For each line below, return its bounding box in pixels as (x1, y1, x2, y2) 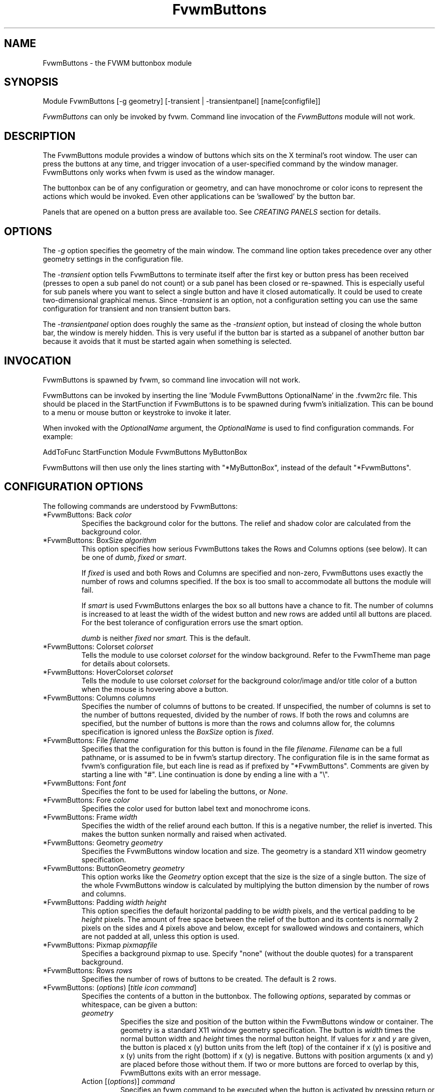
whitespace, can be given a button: (81, 1000, 197, 1009)
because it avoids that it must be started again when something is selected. (43, 337, 292, 346)
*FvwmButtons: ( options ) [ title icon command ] (43, 983, 197, 992)
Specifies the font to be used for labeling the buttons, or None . (81, 787, 288, 796)
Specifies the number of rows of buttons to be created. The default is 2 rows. (81, 974, 336, 983)
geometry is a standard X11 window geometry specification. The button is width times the (120, 1025, 415, 1034)
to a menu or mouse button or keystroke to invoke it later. (43, 408, 231, 417)
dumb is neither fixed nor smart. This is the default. (81, 633, 251, 642)
